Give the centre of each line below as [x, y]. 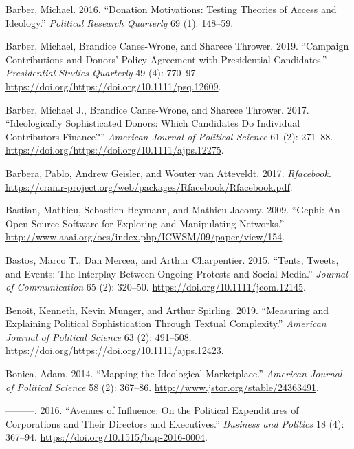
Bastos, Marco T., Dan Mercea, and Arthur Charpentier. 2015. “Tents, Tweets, [172, 259]
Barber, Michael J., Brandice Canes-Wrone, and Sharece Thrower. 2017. [157, 109]
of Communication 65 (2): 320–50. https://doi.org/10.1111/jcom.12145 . [156, 287]
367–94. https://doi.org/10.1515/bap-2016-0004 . [107, 437]
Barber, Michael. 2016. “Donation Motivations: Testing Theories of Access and [171, 9]
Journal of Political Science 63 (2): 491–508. [99, 336]
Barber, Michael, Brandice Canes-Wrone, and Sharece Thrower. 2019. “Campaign [177, 46]
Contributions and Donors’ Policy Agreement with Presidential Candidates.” [166, 59]
